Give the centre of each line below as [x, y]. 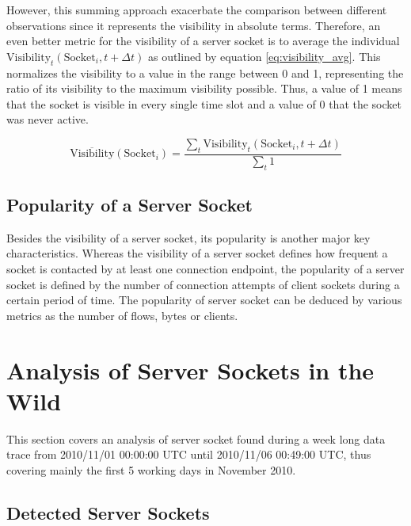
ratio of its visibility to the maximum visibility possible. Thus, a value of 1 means [204, 88]
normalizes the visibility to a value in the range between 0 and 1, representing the [205, 72]
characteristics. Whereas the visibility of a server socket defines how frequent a [197, 253]
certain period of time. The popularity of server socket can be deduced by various [204, 300]
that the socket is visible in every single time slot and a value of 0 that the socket [204, 103]
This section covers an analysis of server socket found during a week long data [196, 438]
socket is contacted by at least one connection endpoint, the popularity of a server [205, 268]
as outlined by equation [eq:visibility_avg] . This [264, 56]
